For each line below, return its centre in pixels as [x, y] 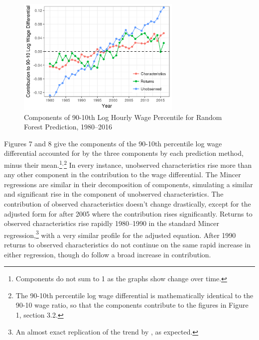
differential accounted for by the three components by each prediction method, [124, 153]
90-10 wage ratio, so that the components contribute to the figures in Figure [132, 305]
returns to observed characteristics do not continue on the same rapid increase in [127, 245]
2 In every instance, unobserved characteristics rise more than [158, 164]
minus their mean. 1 [33, 164]
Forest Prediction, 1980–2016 [68, 127]
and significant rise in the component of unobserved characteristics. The [114, 194]
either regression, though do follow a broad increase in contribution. [108, 254]
